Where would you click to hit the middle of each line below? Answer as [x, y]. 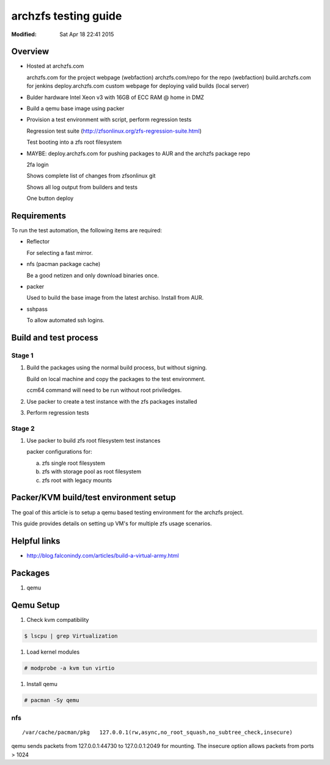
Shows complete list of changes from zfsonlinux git [91, 176]
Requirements [39, 216]
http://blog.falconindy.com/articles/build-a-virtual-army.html [103, 555]
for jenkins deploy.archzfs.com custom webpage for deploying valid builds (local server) [138, 86]
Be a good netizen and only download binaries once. [93, 275]
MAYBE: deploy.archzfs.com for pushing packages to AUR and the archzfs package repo [138, 153]
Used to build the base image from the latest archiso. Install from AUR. [115, 298]
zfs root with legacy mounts [77, 480]
